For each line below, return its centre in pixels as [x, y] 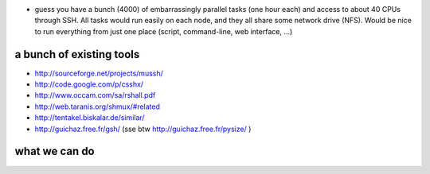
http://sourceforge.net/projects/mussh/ [99, 73]
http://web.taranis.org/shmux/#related [98, 106]
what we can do [55, 151]
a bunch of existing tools [77, 54]
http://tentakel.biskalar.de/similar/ [90, 118]
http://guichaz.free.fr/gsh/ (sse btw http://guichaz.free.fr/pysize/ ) [143, 129]
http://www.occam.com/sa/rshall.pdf [95, 95]
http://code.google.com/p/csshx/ [89, 84]
